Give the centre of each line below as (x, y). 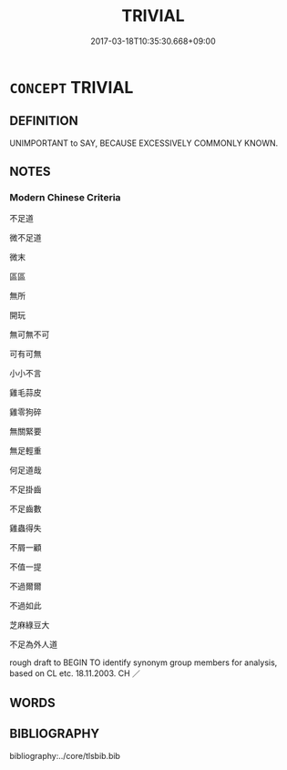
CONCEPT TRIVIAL (72, 87)
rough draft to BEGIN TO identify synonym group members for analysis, (143, 662)
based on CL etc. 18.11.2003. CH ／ (75, 673)
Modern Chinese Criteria (65, 198)
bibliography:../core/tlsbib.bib (65, 755)
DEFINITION (44, 121)
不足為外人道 (33, 644)
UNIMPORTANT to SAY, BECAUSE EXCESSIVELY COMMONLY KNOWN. (144, 143)
